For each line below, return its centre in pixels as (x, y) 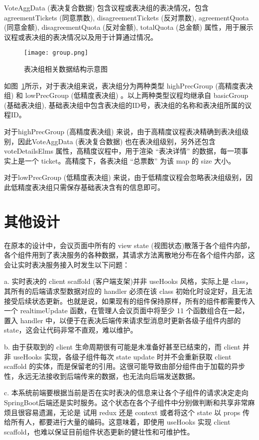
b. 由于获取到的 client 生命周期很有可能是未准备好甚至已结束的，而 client (122, 347)
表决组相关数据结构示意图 (66, 69)
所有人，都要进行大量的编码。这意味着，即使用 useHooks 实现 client (121, 422)
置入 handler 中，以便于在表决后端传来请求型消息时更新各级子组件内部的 (123, 320)
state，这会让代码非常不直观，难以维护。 (71, 330)
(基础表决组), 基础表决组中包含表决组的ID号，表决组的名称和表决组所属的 (125, 105)
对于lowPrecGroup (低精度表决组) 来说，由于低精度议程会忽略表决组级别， (125, 177)
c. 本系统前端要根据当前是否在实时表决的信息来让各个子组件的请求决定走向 (126, 393)
